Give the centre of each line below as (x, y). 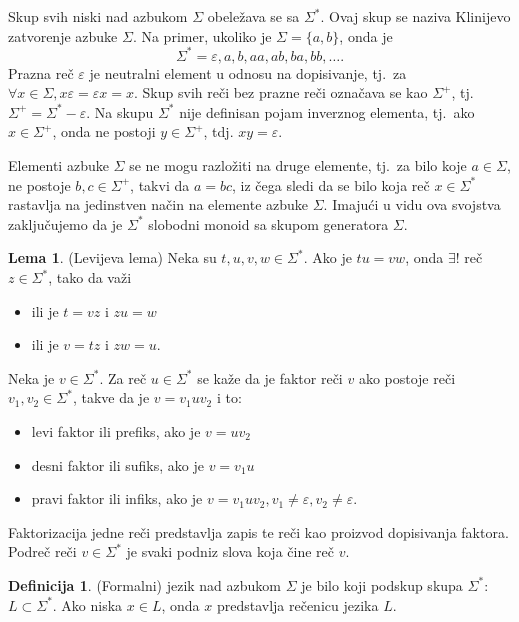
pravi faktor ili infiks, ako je (117, 498)
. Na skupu (120, 111)
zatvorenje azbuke (63, 35)
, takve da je (111, 397)
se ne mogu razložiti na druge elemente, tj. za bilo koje (298, 165)
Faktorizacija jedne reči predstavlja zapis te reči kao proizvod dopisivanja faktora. (258, 531)
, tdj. (218, 131)
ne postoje (39, 184)
